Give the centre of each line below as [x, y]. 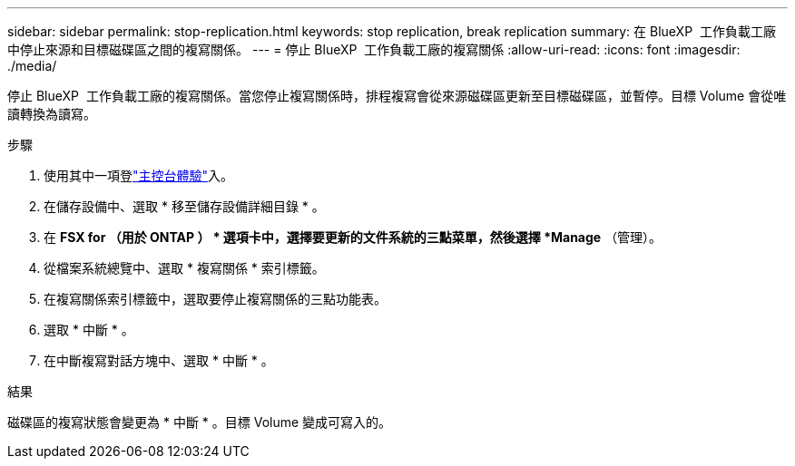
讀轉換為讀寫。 [52, 114]
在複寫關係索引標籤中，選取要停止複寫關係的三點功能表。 [215, 299]
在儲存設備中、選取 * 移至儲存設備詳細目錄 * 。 [184, 206]
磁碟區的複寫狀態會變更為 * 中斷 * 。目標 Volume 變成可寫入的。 [200, 422]
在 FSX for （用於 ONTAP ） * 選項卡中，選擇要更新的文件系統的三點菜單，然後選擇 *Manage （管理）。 [353, 237]
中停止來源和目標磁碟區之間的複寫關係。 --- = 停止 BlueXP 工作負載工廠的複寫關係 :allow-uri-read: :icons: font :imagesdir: [374, 49]
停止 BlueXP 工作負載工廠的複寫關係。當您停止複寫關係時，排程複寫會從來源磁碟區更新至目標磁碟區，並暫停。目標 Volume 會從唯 [397, 96]
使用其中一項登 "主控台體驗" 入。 [139, 175]
